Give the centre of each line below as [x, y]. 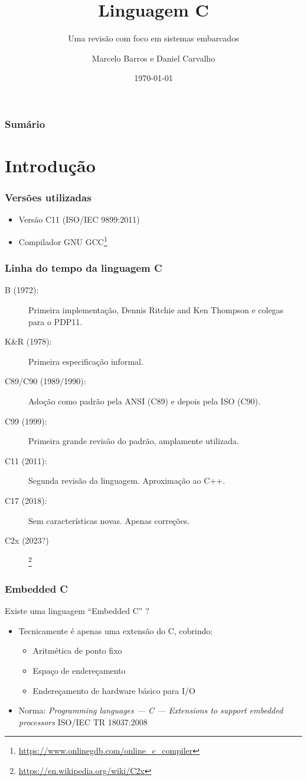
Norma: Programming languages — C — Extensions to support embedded [151, 710]
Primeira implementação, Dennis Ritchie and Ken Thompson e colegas [156, 310]
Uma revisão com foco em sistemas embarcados [153, 38]
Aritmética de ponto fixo [77, 650]
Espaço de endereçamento [79, 671]
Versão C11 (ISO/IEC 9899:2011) [79, 219]
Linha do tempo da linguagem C [84, 268]
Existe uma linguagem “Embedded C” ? [77, 611]
